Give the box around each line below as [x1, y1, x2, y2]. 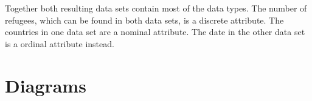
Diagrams [5, 73, 86, 97]
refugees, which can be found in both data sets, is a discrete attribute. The [5, 13, 284, 26]
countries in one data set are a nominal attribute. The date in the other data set [5, 25, 305, 38]
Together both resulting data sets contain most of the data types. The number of [5, 2, 307, 14]
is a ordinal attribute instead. [5, 37, 114, 50]
